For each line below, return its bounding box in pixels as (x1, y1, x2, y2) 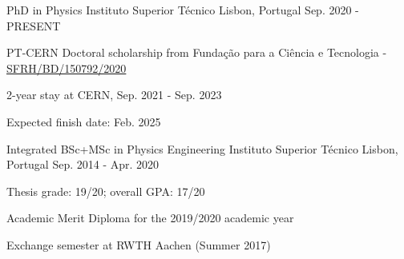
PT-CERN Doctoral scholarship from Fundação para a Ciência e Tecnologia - (6, 44, 387, 61)
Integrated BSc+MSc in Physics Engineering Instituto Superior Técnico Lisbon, (6, 140, 398, 157)
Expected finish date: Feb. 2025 (6, 113, 161, 129)
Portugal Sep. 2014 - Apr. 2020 (6, 156, 160, 173)
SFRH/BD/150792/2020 (6, 59, 127, 76)
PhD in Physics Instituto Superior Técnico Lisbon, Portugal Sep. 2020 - (6, 2, 359, 18)
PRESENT (6, 17, 61, 34)
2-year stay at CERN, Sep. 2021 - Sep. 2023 (6, 86, 222, 103)
